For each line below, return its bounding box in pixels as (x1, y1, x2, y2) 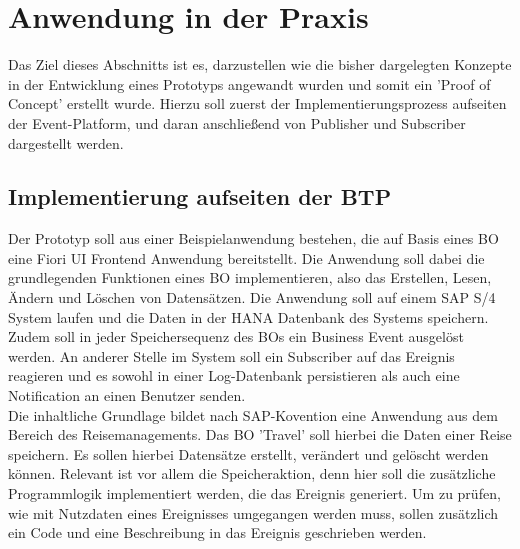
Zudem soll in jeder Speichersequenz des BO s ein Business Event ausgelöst (8, 326, 464, 347)
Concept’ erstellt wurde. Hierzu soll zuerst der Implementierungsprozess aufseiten (8, 93, 507, 114)
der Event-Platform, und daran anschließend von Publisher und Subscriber (8, 112, 466, 133)
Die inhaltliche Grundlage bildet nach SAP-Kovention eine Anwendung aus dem (8, 404, 498, 425)
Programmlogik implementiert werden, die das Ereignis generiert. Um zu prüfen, (8, 483, 501, 504)
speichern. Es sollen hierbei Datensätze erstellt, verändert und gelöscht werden (8, 443, 489, 464)
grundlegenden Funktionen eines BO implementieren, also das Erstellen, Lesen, (8, 267, 492, 288)
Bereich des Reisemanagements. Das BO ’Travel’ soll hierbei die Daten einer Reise (8, 424, 512, 445)
